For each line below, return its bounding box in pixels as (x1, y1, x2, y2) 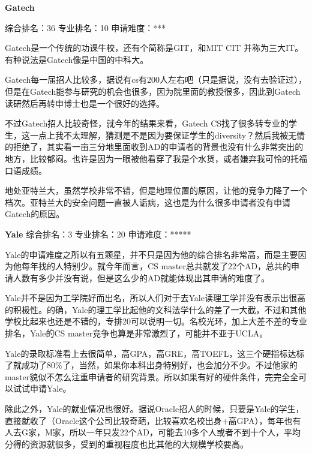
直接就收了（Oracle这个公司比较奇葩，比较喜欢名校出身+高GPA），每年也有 (5, 414, 301, 426)
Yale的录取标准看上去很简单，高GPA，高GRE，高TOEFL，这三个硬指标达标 (5, 347, 305, 359)
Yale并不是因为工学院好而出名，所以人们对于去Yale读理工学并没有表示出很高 (5, 291, 305, 304)
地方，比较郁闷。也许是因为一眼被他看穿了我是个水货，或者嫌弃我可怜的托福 (5, 152, 307, 164)
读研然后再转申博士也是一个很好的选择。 (5, 97, 164, 109)
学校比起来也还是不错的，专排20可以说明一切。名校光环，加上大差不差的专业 (5, 315, 307, 327)
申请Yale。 (29, 382, 71, 395)
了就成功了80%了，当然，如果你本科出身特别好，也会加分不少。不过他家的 (5, 359, 298, 371)
